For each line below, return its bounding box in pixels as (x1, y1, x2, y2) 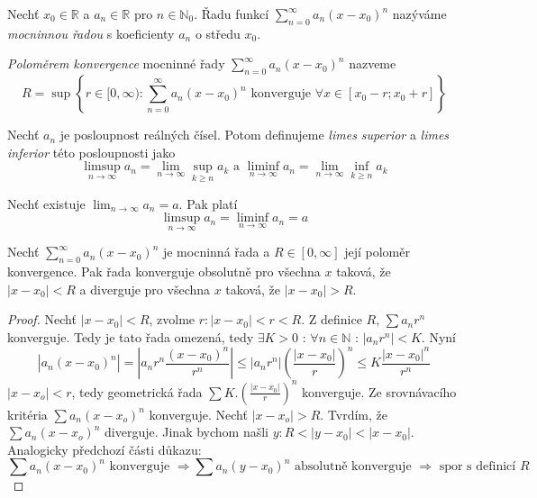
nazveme (349, 54, 396, 73)
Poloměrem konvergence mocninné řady (7, 54, 225, 73)
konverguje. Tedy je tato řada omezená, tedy (7, 327, 254, 346)
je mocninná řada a (162, 242, 270, 261)
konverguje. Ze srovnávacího (302, 382, 457, 401)
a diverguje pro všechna (79, 279, 211, 298)
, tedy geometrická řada (71, 382, 203, 401)
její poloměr (344, 242, 410, 261)
